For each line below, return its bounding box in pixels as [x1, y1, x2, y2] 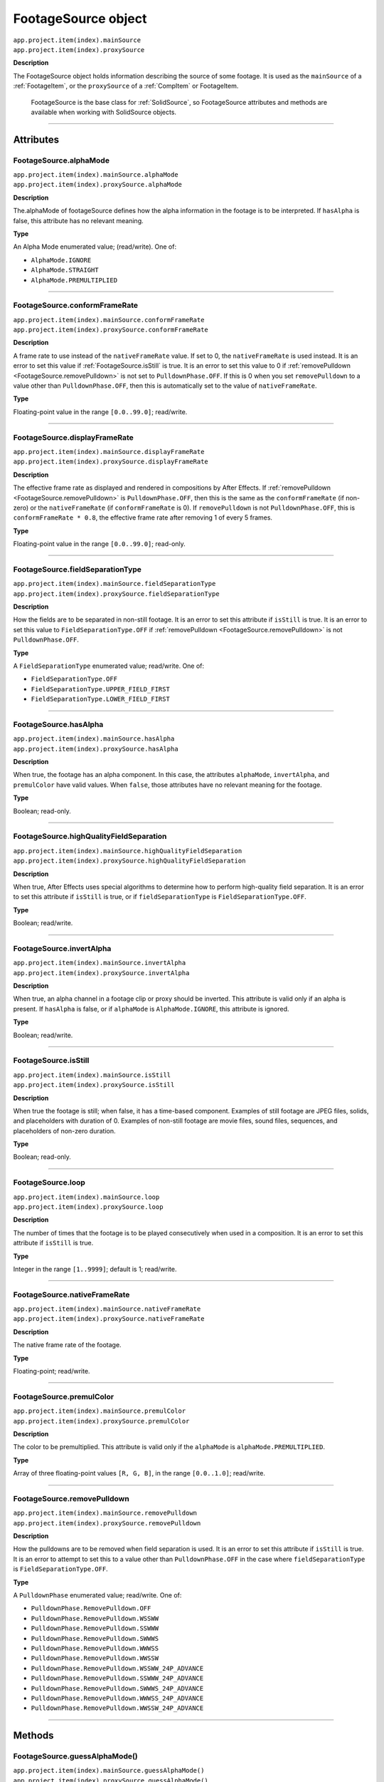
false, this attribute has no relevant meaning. [13, 216, 144, 225]
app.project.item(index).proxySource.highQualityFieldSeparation [13, 857, 246, 865]
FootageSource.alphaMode [13, 155, 110, 165]
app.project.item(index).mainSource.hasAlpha [13, 735, 175, 743]
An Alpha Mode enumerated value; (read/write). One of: [13, 242, 177, 251]
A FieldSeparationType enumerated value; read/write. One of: [13, 661, 205, 670]
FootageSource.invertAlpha [13, 943, 112, 953]
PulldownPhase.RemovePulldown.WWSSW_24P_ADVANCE [31, 1704, 204, 1712]
